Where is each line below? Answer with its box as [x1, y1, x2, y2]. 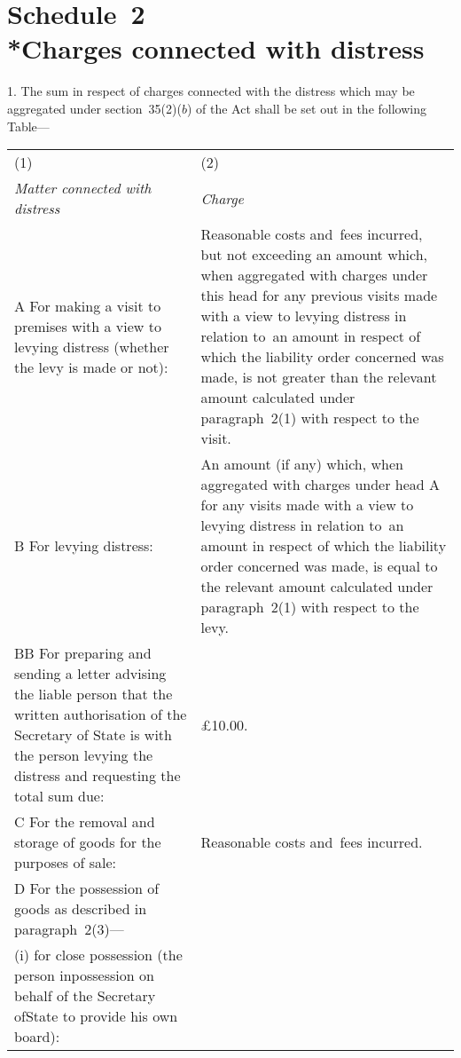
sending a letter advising [14, 663, 167, 684]
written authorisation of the [14, 704, 187, 725]
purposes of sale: [14, 852, 116, 873]
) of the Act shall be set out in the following [186, 99, 426, 117]
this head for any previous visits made [200, 285, 438, 306]
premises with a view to [14, 315, 161, 336]
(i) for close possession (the [14, 944, 183, 966]
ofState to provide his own [14, 1006, 178, 1027]
